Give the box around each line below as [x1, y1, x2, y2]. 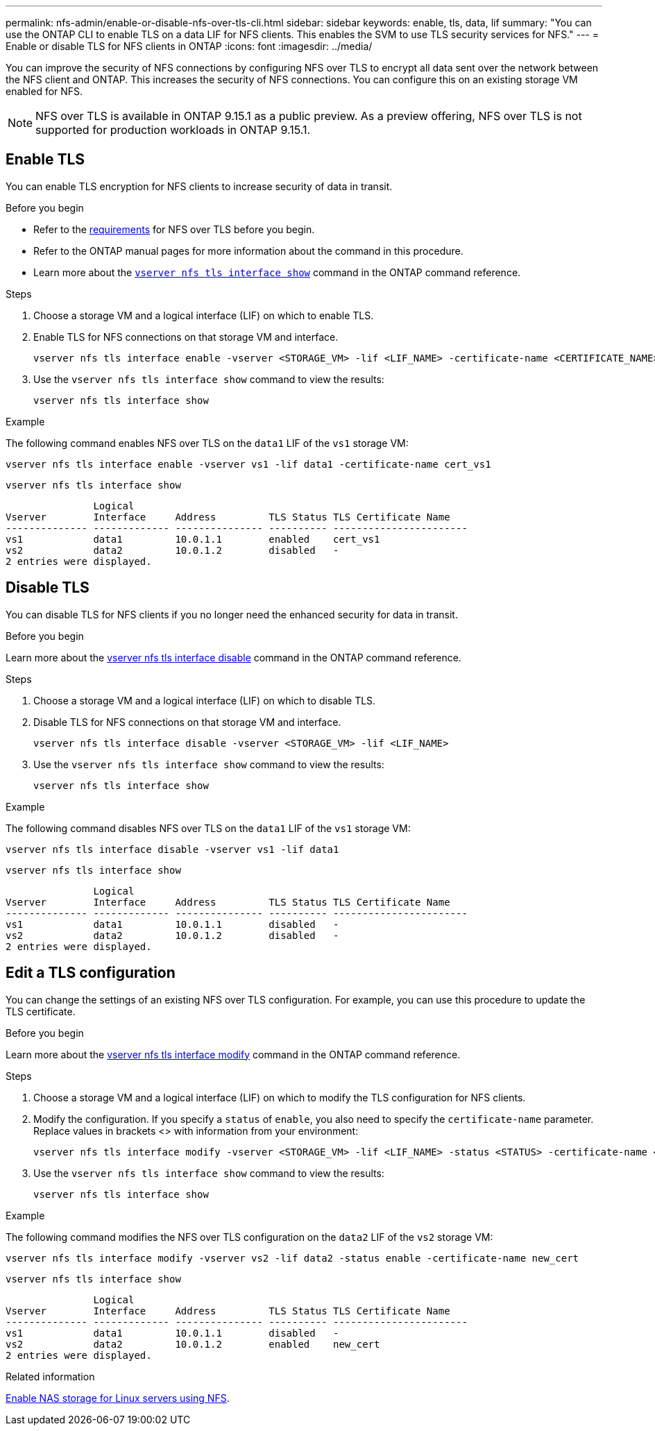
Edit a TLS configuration [6, 964, 176, 982]
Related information [6, 1370, 95, 1382]
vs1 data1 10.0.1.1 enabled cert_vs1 [6, 533, 380, 545]
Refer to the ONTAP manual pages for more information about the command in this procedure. [33, 244, 463, 257]
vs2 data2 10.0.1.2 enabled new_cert [6, 1338, 380, 1350]
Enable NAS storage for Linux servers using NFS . [6, 1391, 230, 1404]
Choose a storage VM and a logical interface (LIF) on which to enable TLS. [33, 309, 374, 321]
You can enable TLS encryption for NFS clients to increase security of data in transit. [6, 180, 393, 192]
